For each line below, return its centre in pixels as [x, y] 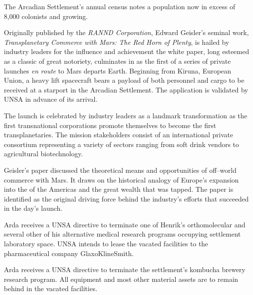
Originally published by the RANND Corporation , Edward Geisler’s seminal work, [126, 32]
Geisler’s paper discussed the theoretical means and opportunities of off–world [120, 170]
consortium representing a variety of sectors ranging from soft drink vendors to [122, 144]
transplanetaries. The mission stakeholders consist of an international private [118, 135]
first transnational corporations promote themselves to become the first [110, 125]
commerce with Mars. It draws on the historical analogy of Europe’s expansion [121, 179]
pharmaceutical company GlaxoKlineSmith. [69, 253]
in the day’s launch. [33, 208]
